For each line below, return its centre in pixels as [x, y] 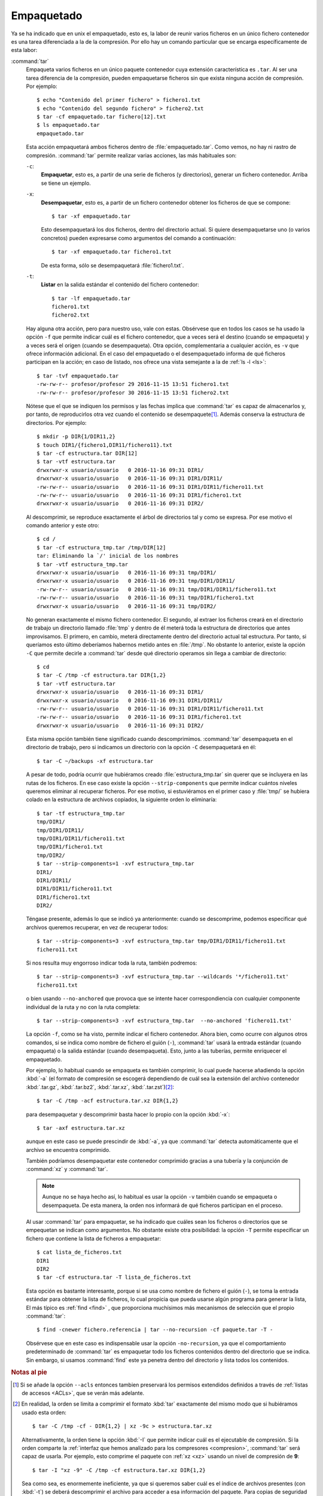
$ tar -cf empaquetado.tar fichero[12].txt [101, 117]
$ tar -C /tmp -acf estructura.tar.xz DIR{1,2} [108, 1101]
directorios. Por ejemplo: [56, 422]
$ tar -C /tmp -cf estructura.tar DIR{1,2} [101, 675]
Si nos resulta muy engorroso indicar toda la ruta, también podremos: [112, 963]
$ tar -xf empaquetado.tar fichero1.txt [112, 252]
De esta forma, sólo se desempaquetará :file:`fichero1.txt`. [112, 265]
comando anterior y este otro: [63, 525]
